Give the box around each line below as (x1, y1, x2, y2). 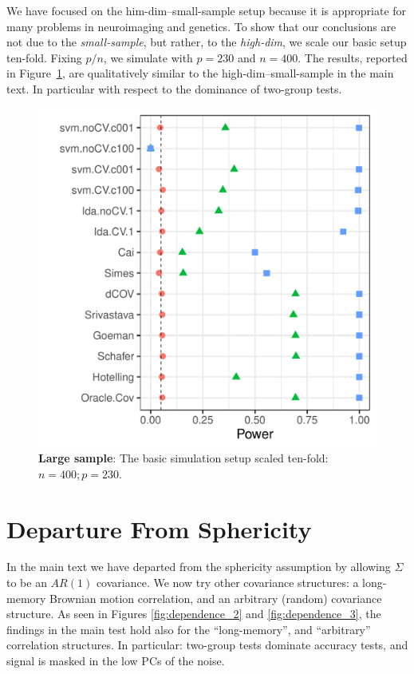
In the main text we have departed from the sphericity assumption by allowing (6, 558, 391, 575)
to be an (6, 574, 47, 591)
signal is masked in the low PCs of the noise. (6, 652, 225, 669)
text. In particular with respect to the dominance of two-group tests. (6, 80, 342, 97)
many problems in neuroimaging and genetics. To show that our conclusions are (6, 18, 396, 34)
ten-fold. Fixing (6, 49, 82, 65)
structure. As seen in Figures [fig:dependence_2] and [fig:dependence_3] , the (6, 605, 381, 622)
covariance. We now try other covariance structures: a (96, 574, 359, 591)
